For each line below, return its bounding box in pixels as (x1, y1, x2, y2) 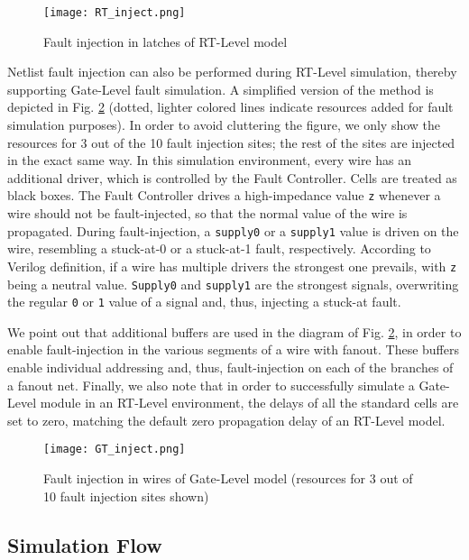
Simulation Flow (7, 530, 162, 558)
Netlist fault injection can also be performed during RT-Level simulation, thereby (7, 62, 457, 81)
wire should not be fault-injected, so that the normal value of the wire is (7, 204, 408, 223)
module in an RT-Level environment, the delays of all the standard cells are (40, 393, 459, 412)
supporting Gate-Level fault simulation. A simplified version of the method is (7, 79, 434, 98)
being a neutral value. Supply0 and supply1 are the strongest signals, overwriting (7, 274, 459, 293)
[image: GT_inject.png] (43, 443, 186, 456)
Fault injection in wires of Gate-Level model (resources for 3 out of (43, 469, 413, 488)
